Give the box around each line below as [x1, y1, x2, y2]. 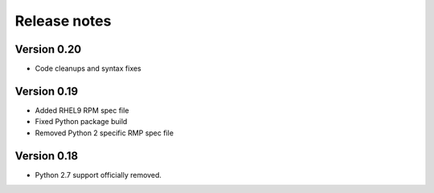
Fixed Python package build [35, 117, 128, 127]
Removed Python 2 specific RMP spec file [35, 128, 174, 138]
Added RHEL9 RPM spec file [35, 105, 129, 115]
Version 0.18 [14, 149, 79, 163]
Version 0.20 [14, 42, 82, 56]
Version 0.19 [14, 84, 79, 98]
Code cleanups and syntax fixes [35, 64, 142, 74]
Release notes [14, 12, 112, 30]
